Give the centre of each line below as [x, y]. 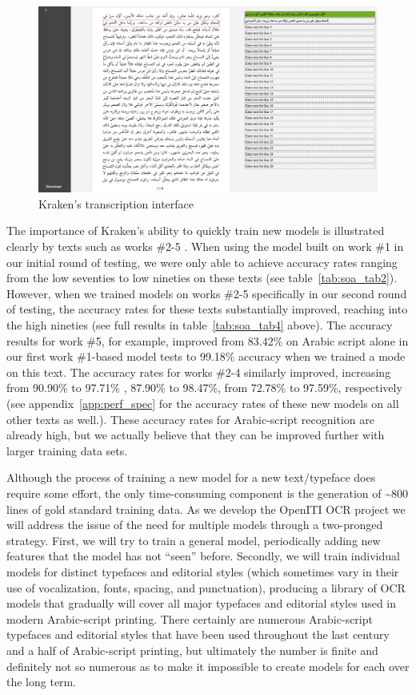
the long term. [42, 682]
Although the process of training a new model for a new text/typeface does [191, 477]
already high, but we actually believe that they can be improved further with [196, 435]
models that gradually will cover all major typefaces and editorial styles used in [202, 603]
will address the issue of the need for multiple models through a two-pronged [195, 525]
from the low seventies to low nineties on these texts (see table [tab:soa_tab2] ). [202, 278]
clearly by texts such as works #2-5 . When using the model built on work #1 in [205, 246]
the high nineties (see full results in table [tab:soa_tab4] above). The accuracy [200, 325]
